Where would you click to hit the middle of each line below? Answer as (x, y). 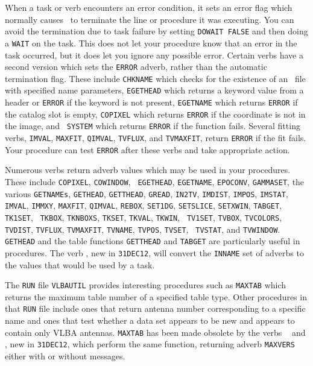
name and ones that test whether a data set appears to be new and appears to (150, 320)
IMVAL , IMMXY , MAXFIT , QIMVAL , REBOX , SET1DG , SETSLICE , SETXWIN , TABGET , (144, 205)
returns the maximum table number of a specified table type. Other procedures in (156, 296)
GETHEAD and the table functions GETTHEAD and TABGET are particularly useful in (153, 241)
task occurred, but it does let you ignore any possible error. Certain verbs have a (154, 55)
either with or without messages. (65, 355)
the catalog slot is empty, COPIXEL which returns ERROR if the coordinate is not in (155, 114)
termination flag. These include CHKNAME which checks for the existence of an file (155, 78)
